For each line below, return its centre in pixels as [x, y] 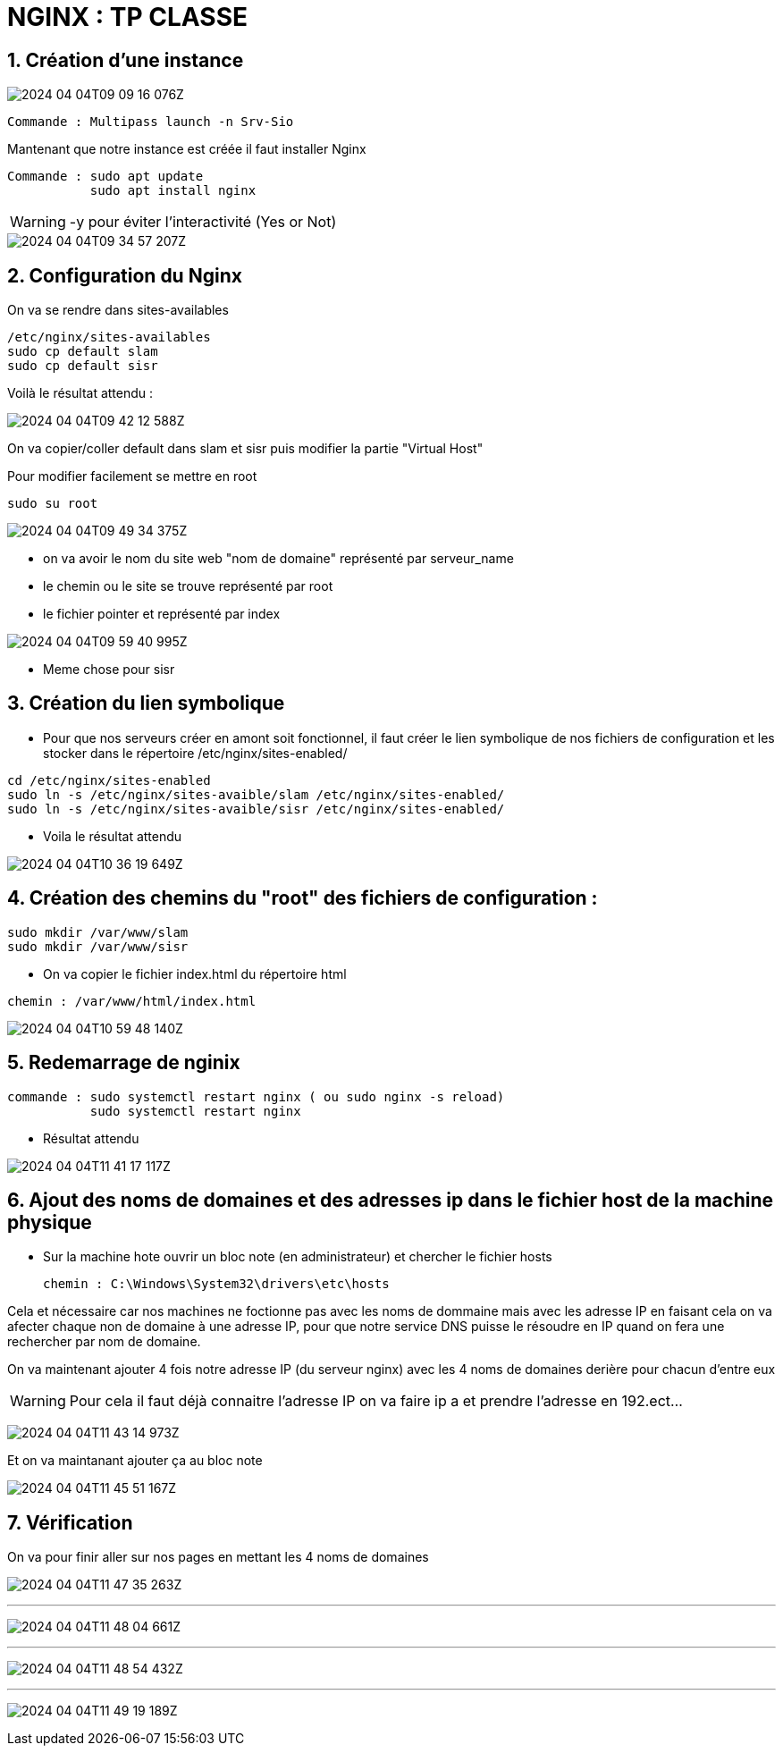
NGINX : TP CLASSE [128, 17]
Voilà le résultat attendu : [80, 393]
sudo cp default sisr [83, 366]
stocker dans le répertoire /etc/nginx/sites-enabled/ [195, 753]
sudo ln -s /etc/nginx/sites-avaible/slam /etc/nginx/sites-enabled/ [256, 794]
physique [50, 1222]
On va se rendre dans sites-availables [118, 310]
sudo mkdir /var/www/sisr [98, 946]
